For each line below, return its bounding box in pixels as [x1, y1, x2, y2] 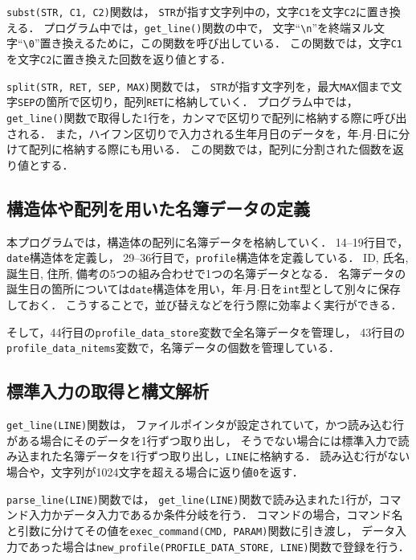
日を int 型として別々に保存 [259, 280, 401, 297]
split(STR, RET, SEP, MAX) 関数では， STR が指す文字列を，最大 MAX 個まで [6, 77, 391, 94]
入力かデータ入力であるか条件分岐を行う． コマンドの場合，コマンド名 [28, 506, 403, 523]
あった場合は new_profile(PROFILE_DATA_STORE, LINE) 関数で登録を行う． [28, 538, 410, 554]
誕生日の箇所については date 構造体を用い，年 [6, 280, 243, 297]
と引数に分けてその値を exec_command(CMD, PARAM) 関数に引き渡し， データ [6, 522, 396, 538]
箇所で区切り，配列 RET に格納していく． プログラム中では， [46, 93, 358, 110]
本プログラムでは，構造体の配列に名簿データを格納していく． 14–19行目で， [6, 233, 409, 250]
